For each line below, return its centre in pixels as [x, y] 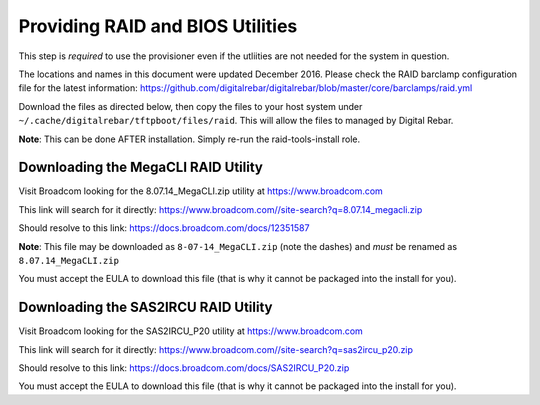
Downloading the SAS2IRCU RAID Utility [145, 307]
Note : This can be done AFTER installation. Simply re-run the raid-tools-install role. [189, 139]
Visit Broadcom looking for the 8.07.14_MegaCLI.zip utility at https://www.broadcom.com [201, 191]
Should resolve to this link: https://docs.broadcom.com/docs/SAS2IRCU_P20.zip [184, 368]
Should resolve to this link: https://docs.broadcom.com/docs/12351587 [164, 228]
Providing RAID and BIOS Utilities [158, 26]
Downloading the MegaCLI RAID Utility [141, 167]
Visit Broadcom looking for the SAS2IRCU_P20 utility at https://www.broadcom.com [191, 331]
